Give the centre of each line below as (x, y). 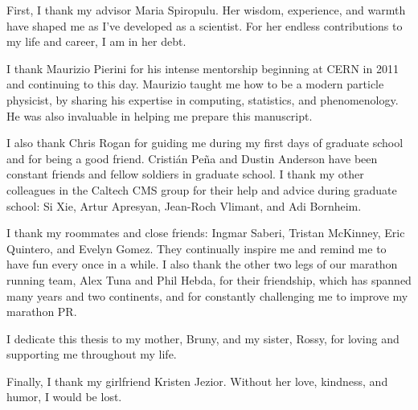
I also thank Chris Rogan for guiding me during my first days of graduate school (205, 143)
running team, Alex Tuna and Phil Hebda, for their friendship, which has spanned (209, 279)
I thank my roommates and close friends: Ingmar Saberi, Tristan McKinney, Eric (206, 233)
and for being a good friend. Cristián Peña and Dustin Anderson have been (192, 158)
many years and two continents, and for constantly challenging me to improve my (207, 295)
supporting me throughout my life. (92, 354)
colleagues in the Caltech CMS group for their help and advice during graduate (202, 189)
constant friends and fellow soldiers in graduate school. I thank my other (185, 174)
